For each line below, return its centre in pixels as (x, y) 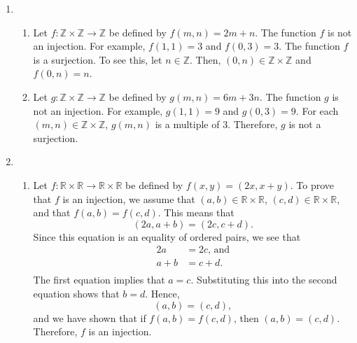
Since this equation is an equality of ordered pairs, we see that (167, 236)
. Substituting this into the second (264, 280)
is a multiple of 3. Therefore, (216, 124)
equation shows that (76, 293)
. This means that (196, 212)
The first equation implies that (99, 280)
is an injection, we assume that (129, 198)
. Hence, (162, 293)
